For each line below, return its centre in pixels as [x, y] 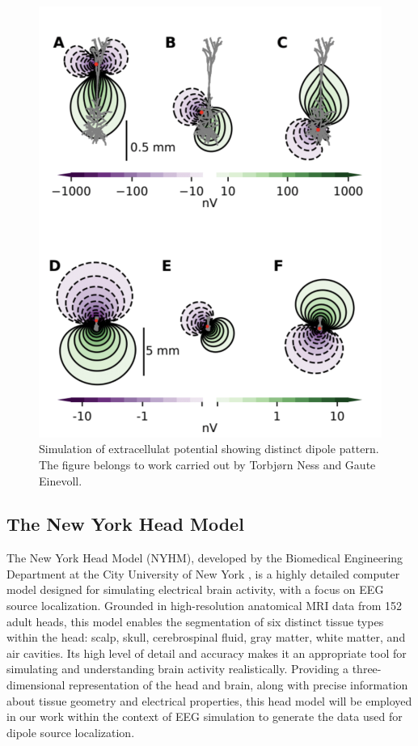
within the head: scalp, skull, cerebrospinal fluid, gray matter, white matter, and [206, 637]
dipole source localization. [71, 732]
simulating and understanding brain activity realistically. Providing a [178, 669]
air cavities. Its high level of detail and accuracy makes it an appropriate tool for [207, 653]
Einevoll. [61, 480]
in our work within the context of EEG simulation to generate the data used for [205, 716]
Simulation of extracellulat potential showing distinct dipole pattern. [209, 449]
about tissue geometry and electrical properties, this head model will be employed [209, 700]
